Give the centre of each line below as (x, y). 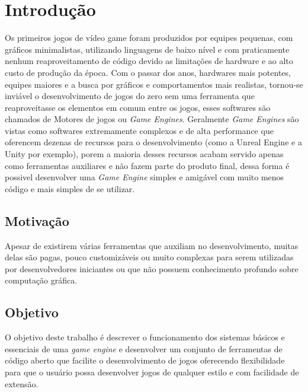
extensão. (22, 383)
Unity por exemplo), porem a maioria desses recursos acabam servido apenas (144, 154)
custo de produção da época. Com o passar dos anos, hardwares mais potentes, (148, 72)
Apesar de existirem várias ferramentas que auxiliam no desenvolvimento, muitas (152, 245)
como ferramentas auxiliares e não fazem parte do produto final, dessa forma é (147, 165)
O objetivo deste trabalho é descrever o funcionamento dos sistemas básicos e (145, 337)
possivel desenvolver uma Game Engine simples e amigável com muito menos (145, 177)
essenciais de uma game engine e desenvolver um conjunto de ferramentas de (144, 348)
